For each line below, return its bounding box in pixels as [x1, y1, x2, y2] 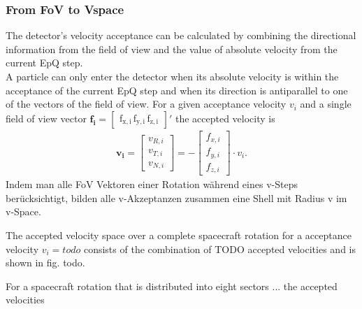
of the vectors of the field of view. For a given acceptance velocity [6, 96, 287, 111]
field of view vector [6, 110, 87, 125]
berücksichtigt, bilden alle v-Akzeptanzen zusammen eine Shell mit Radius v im [6, 190, 347, 205]
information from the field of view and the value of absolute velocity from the [6, 41, 338, 56]
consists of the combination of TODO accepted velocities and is [83, 241, 356, 256]
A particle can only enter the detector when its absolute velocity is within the [6, 69, 339, 83]
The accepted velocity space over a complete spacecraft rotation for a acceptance [6, 228, 352, 243]
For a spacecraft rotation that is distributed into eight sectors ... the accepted [6, 278, 338, 293]
